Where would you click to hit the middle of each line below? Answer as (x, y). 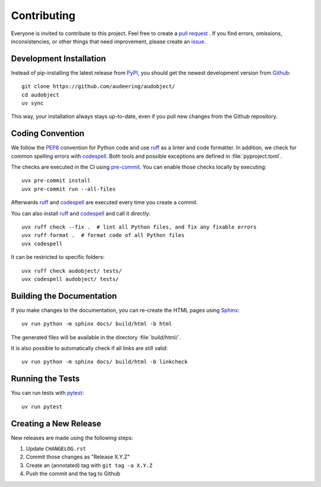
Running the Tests (45, 379)
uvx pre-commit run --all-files (69, 189)
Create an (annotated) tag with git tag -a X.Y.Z (89, 465)
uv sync (33, 103)
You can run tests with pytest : (48, 393)
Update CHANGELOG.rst (56, 449)
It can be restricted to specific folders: (58, 257)
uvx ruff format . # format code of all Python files (103, 235)
